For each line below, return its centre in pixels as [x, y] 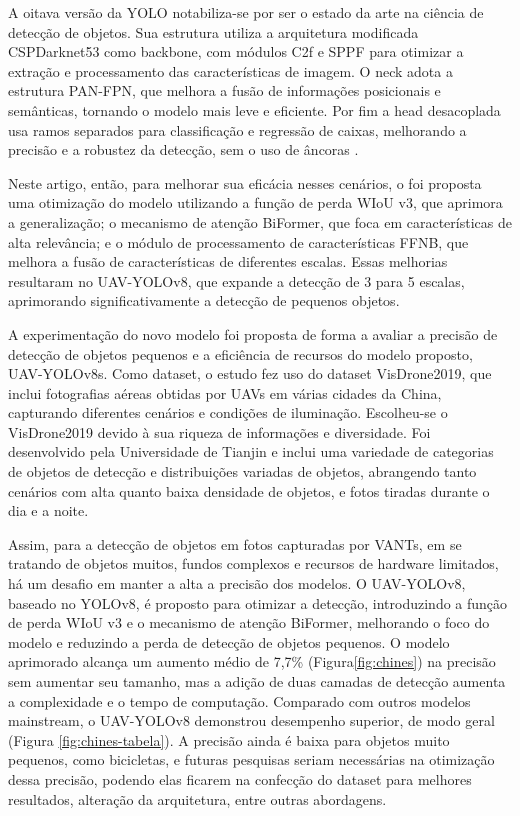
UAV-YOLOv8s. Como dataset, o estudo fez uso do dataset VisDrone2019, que [250, 373]
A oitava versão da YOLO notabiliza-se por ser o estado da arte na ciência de [246, 12]
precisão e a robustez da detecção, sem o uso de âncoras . [183, 149]
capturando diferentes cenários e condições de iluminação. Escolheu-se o [228, 412]
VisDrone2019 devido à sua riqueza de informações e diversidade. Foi [219, 431]
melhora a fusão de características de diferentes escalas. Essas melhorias [228, 261]
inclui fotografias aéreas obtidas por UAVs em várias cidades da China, [225, 392]
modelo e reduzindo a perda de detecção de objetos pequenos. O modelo [229, 641]
